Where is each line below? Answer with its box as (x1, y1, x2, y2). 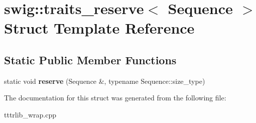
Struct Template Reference (4, 18, 195, 38)
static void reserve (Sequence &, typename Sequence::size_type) (4, 75, 205, 86)
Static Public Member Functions (4, 52, 177, 67)
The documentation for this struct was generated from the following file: (4, 92, 226, 103)
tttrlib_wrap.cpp (4, 109, 56, 119)
